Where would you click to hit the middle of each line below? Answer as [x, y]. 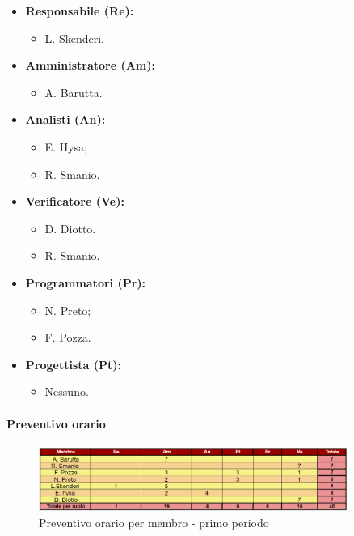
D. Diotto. [70, 228]
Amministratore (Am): [90, 65]
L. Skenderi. [74, 38]
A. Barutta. [74, 92]
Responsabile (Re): [80, 11]
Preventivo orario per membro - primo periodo [154, 522]
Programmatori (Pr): [86, 282]
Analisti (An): [65, 119]
